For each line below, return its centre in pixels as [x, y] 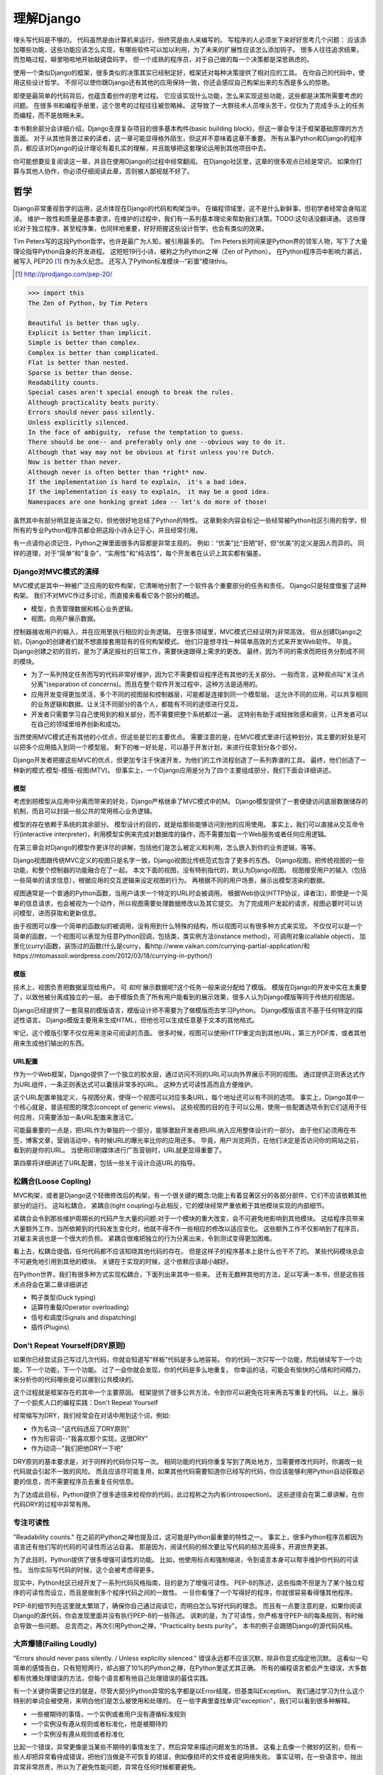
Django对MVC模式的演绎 [56, 572]
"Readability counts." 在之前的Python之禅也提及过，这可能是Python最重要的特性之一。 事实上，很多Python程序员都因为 [188, 1536]
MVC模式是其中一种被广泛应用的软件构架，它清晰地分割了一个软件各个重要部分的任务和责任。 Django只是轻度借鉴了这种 [190, 585]
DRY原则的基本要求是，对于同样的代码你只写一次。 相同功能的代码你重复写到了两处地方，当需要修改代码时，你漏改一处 [188, 1461]
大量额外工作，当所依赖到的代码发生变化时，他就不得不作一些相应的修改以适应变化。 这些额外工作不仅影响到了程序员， [188, 1228]
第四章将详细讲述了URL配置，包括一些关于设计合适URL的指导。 [106, 1163]
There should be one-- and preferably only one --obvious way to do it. [157, 442]
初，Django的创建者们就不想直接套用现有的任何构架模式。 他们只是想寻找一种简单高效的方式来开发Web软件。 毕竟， [184, 641]
